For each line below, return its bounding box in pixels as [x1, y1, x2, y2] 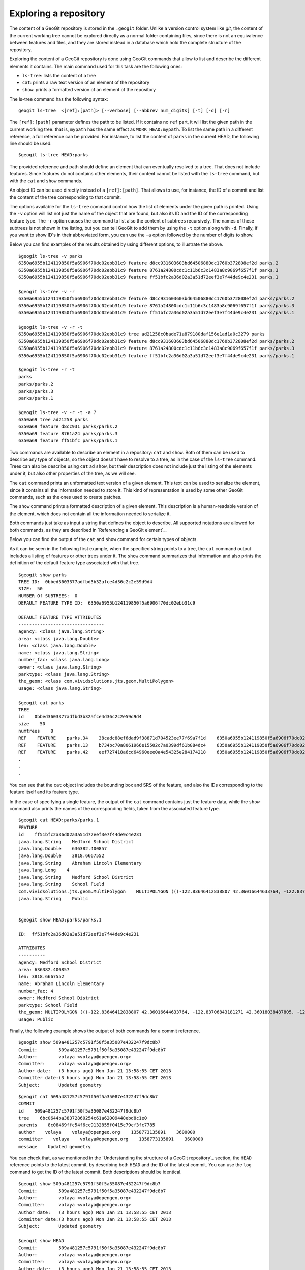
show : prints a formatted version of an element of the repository [22, 86, 156, 92]
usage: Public [18, 1017, 53, 1022]
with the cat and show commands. [9, 178, 83, 184]
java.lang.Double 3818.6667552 [18, 853, 104, 859]
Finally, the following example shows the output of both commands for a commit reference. [9, 1028, 200, 1034]
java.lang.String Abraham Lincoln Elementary [18, 860, 142, 866]
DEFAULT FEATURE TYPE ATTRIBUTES [18, 614, 102, 620]
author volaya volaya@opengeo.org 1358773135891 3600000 [18, 1129, 196, 1135]
